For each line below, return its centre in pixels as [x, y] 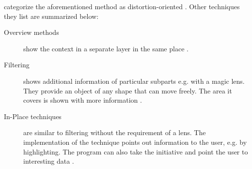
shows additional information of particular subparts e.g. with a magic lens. [134, 81]
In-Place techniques [33, 116]
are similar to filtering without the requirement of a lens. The [115, 132]
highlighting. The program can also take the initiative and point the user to [136, 151]
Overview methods [31, 32]
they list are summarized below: [51, 16]
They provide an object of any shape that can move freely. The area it [128, 90]
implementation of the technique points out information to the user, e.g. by [135, 142]
